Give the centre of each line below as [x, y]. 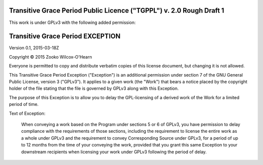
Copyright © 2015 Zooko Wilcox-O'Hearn [50, 57]
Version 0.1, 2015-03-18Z [34, 48]
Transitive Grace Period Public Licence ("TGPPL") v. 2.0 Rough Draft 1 [117, 10]
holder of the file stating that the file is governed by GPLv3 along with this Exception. [94, 88]
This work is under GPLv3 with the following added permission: [72, 22]
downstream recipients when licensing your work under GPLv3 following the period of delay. [114, 152]
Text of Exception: [27, 113]
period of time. [24, 104]
